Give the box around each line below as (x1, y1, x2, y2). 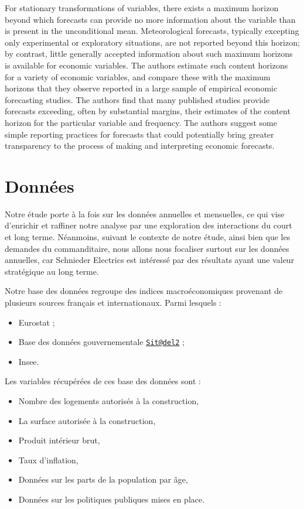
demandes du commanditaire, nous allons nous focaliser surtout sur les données (5, 242, 289, 254)
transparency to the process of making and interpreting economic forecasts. (5, 139, 275, 152)
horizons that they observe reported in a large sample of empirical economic (5, 82, 278, 94)
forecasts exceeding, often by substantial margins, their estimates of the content (5, 105, 291, 117)
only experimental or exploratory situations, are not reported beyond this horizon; (5, 36, 300, 48)
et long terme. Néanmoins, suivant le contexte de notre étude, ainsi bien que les (5, 231, 291, 243)
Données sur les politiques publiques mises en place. (18, 493, 205, 505)
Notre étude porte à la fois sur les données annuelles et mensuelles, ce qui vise (5, 207, 285, 220)
